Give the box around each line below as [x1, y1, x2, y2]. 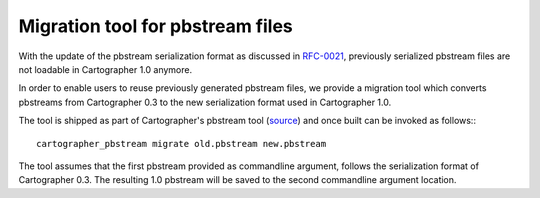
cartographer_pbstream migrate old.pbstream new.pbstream [36, 138, 327, 149]
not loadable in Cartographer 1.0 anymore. [18, 63, 193, 75]
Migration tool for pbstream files [18, 15, 294, 37]
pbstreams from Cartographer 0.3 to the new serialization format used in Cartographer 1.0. [18, 96, 392, 108]
